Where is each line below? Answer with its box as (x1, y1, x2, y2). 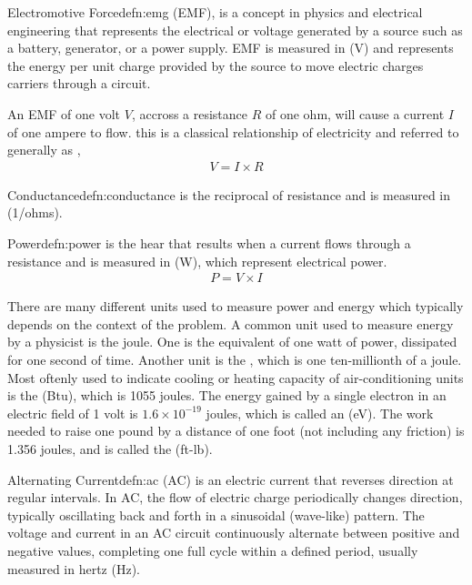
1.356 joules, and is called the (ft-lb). (7, 439, 213, 458)
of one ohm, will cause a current (266, 104, 445, 123)
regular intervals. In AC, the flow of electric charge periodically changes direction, (7, 488, 463, 507)
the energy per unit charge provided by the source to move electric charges (7, 55, 424, 75)
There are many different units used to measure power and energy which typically (7, 297, 464, 316)
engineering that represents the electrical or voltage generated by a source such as (7, 20, 463, 39)
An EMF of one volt (7, 104, 121, 123)
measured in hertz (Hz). (7, 559, 140, 578)
